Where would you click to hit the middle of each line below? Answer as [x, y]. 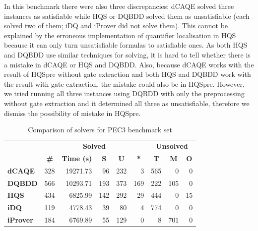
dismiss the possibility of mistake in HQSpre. [72, 113]
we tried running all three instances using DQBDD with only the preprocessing [124, 93]
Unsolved [172, 145]
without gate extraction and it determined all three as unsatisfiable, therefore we [127, 103]
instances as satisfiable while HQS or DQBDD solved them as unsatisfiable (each [127, 16]
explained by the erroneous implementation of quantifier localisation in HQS [120, 35]
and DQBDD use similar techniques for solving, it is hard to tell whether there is [127, 54]
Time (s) [77, 158]
